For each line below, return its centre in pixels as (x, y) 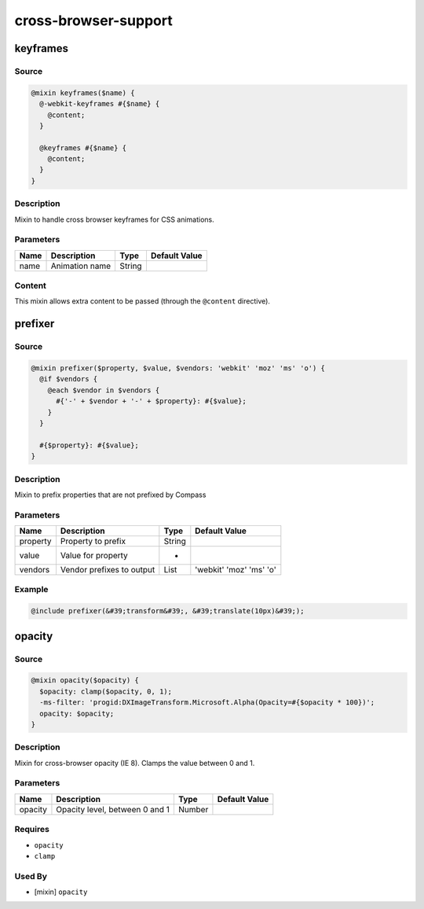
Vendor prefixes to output (108, 570)
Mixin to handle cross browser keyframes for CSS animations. (115, 219)
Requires (32, 830)
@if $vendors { (69, 379)
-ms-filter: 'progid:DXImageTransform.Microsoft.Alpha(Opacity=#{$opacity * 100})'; (207, 703)
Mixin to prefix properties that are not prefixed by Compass (110, 495)
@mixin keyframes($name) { (83, 93)
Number (193, 809)
